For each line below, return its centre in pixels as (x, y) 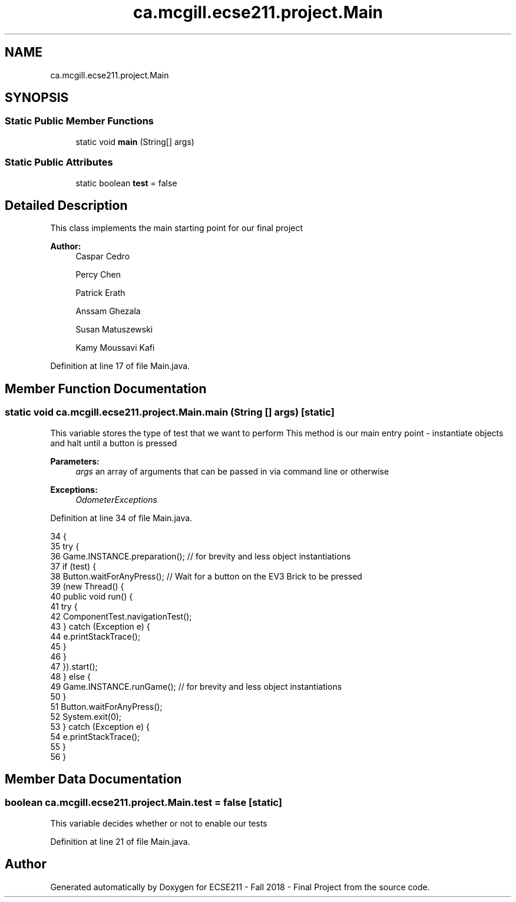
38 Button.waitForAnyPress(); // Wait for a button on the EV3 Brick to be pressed (206, 576)
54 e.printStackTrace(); (95, 736)
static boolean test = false (126, 183)
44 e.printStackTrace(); (95, 636)
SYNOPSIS (37, 98)
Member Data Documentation (93, 779)
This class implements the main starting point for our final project (177, 228)
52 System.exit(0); (86, 716)
